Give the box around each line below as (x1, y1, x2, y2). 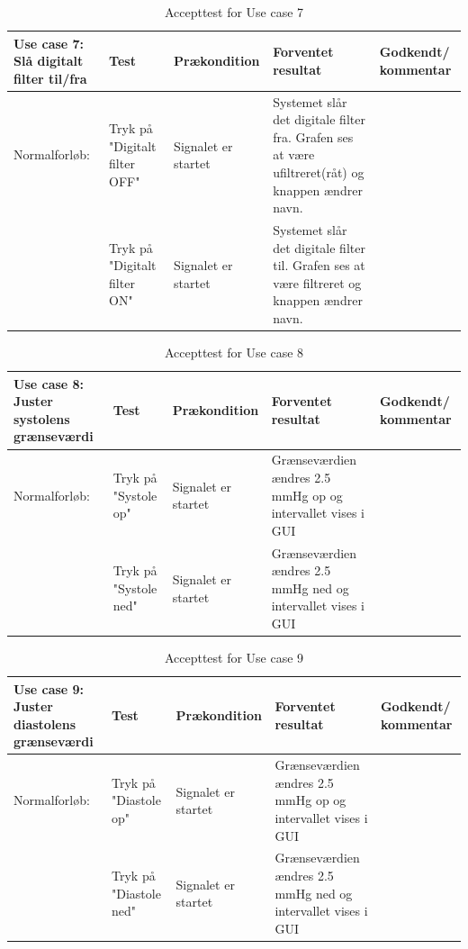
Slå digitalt (13, 51, 84, 70)
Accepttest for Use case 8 (164, 343, 304, 362)
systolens (13, 409, 70, 428)
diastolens (13, 714, 76, 733)
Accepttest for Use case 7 (164, 3, 304, 21)
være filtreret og (273, 273, 362, 292)
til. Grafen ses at (273, 256, 365, 275)
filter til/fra (13, 68, 87, 87)
